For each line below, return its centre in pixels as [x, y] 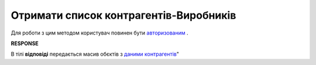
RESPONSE [25, 43]
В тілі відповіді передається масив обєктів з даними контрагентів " [95, 54]
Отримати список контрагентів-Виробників [123, 15]
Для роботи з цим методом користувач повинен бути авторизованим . [99, 33]
